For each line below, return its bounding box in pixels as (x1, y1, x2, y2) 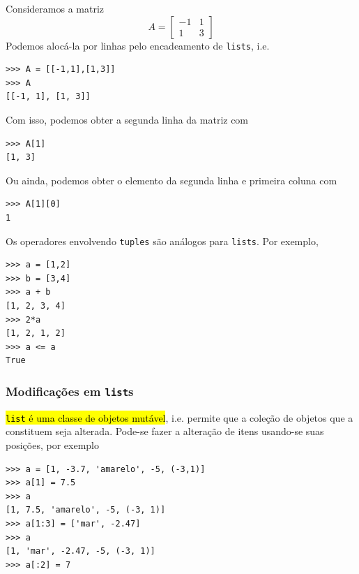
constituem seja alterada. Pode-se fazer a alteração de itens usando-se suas (6, 424, 324, 439)
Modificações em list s (6, 382, 134, 399)
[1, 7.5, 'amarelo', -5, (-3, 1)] (6, 505, 166, 515)
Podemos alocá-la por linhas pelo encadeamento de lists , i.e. (6, 38, 270, 52)
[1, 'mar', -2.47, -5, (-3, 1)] (6, 546, 155, 557)
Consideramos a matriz (6, 1, 104, 15)
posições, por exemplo (6, 438, 99, 452)
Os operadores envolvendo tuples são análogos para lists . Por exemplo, (6, 233, 319, 248)
